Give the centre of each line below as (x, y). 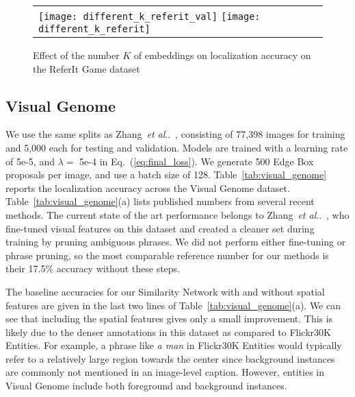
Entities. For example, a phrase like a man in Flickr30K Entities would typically (174, 345)
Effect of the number (76, 55)
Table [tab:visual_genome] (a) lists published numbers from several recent (160, 201)
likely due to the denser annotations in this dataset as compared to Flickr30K (168, 332)
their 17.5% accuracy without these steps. (93, 268)
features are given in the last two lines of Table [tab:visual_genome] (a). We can (173, 305)
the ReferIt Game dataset (87, 68)
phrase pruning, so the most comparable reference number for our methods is (167, 255)
